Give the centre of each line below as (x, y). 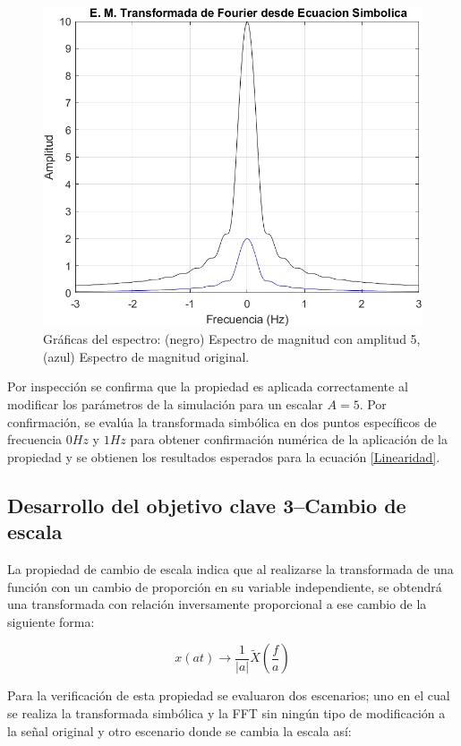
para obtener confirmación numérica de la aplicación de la (289, 439)
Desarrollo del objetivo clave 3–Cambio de (207, 505)
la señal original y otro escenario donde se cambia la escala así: (179, 730)
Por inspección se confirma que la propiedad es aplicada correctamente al (208, 386)
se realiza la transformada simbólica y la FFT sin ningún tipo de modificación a (226, 712)
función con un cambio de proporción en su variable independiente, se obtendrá (225, 586)
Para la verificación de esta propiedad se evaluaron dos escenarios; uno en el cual (229, 695)
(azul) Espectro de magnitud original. (146, 356)
